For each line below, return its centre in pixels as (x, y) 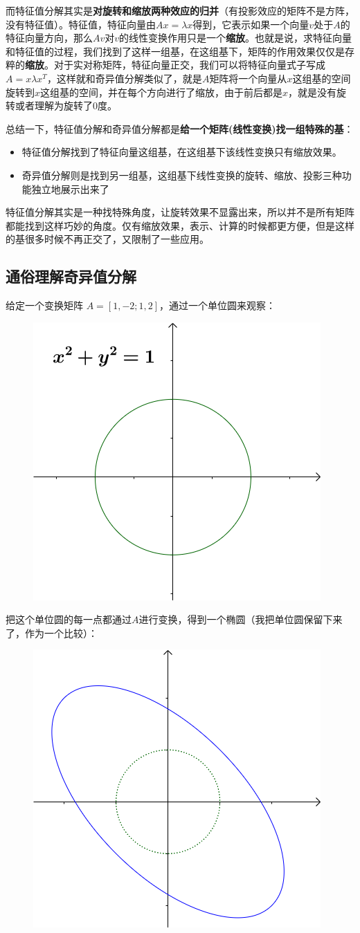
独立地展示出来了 (70, 188)
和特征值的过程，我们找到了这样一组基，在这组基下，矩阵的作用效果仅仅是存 (180, 51)
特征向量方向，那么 (49, 38)
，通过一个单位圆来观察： (218, 305)
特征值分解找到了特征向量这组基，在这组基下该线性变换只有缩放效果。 (182, 152)
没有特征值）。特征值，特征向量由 (81, 24)
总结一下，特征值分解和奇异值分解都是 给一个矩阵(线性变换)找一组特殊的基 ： (180, 128)
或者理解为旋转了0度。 (66, 105)
